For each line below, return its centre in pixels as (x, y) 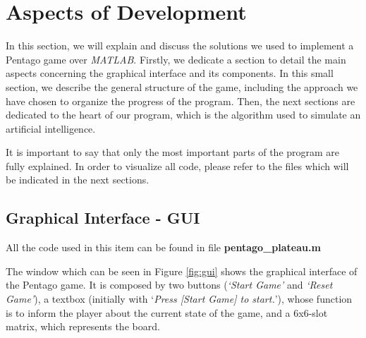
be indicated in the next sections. (78, 180)
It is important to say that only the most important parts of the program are (173, 152)
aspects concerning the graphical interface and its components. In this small (170, 73)
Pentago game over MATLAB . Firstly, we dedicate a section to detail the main (176, 59)
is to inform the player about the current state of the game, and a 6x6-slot (167, 312)
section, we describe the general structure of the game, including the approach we (182, 86)
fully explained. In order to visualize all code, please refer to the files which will (177, 165)
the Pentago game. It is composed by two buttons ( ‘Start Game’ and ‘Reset (169, 285)
